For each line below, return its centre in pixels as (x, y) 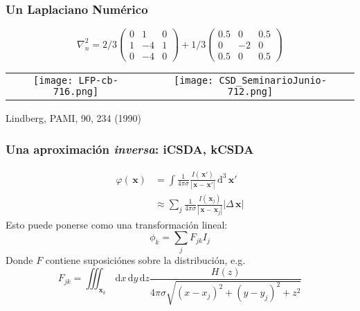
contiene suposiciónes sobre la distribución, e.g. (145, 260)
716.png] (76, 92)
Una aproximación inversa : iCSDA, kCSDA (130, 149)
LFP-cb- (98, 81)
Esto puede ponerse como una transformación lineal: (117, 224)
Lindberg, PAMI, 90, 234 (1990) (74, 118)
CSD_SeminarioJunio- (273, 81)
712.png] (250, 92)
